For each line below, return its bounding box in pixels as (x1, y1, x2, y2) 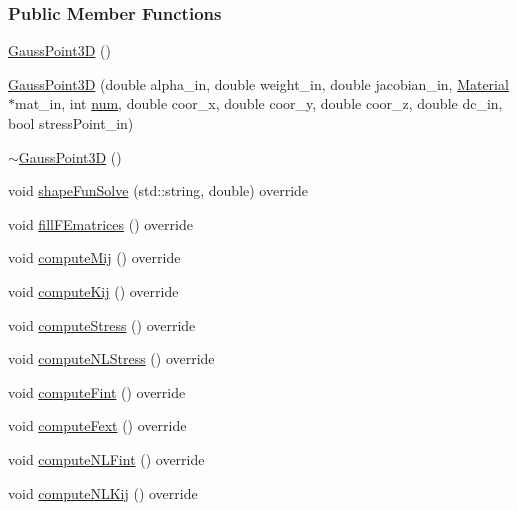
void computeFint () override (8, 381, 186, 402)
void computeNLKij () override (8, 482, 198, 503)
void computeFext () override (8, 415, 187, 436)
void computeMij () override (8, 247, 181, 268)
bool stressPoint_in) (8, 113, 134, 133)
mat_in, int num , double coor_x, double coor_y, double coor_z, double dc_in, (15, 93, 503, 114)
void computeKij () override (8, 280, 179, 301)
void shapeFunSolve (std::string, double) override (8, 180, 309, 201)
